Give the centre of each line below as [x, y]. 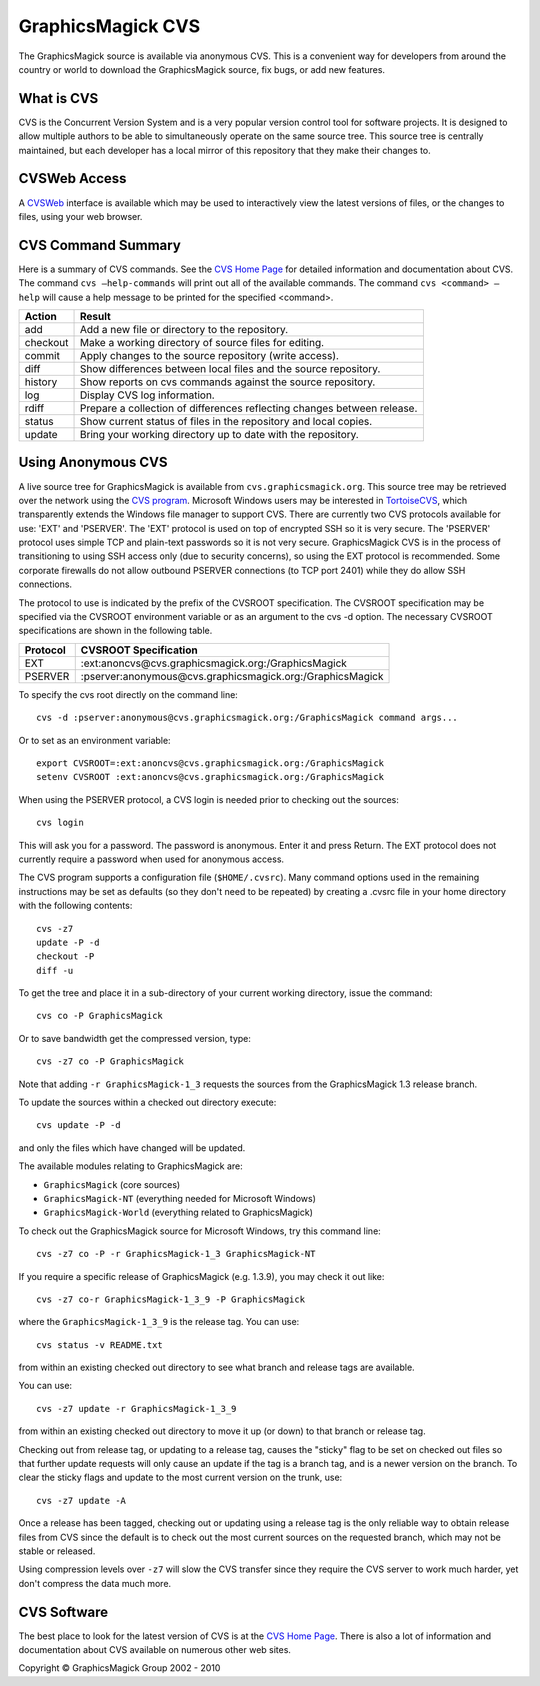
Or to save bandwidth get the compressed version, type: [135, 1038]
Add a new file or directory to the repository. [184, 329]
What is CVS [58, 98]
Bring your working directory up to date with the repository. [219, 434]
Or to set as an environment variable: [94, 740]
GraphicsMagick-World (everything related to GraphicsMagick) [178, 1212]
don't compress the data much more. [95, 1583]
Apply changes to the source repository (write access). [209, 355]
